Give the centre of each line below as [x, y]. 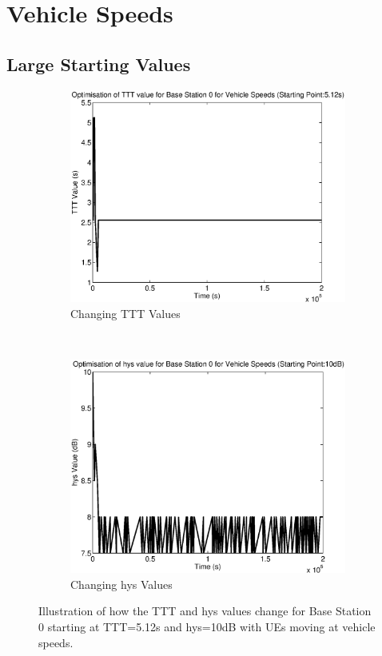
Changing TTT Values [125, 313]
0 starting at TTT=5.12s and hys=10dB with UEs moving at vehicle [207, 626]
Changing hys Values [121, 584]
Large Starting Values [99, 64]
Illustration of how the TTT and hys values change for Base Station [205, 611]
